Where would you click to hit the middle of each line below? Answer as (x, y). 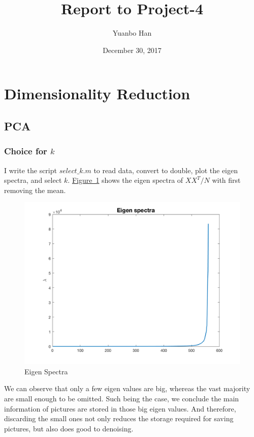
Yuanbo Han (132, 33)
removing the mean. (35, 190)
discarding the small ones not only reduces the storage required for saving (119, 418)
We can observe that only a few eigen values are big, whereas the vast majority (127, 388)
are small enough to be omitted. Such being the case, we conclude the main (122, 399)
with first (226, 180)
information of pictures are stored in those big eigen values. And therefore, (120, 408)
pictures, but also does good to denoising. (69, 428)
